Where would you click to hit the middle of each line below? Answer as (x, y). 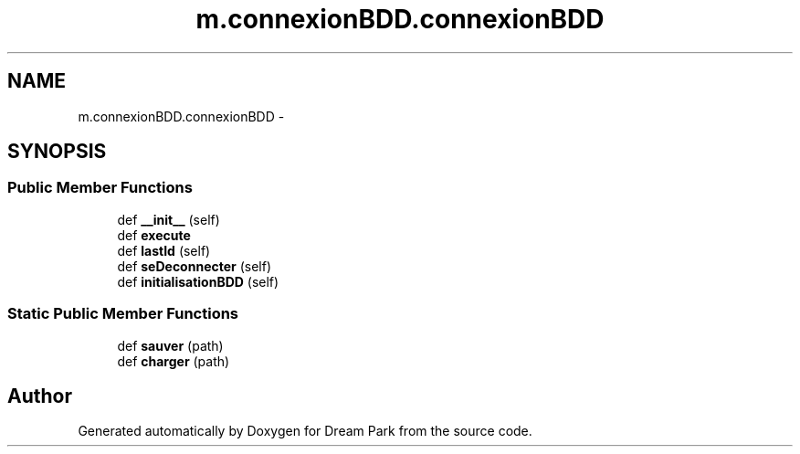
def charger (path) (174, 361)
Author (40, 396)
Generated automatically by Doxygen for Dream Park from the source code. (305, 431)
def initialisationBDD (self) (198, 281)
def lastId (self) (164, 250)
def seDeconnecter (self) (195, 266)
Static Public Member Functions (123, 314)
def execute (154, 235)
